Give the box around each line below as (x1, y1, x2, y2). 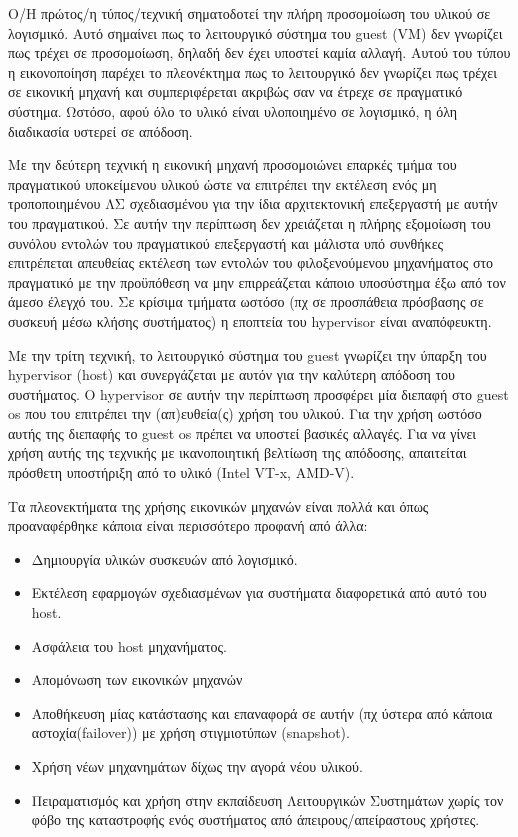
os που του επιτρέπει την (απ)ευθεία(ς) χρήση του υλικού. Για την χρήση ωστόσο (8, 403, 482, 424)
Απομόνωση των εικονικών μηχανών (31, 669, 243, 690)
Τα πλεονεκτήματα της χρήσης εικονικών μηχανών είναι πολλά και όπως (8, 495, 429, 516)
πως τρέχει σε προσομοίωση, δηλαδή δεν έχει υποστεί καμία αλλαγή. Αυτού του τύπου (8, 42, 511, 63)
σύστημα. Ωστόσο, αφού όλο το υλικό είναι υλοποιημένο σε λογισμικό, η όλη (8, 100, 458, 121)
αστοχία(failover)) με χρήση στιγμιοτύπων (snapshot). (31, 722, 350, 743)
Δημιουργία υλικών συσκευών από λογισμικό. (31, 548, 298, 569)
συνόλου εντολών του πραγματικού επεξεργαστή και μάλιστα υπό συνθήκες (8, 232, 444, 253)
